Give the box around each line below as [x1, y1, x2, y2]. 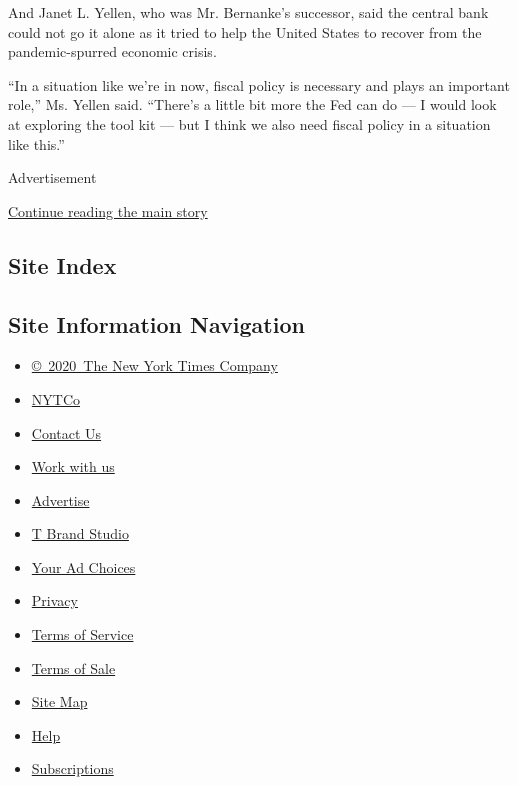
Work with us [31, 456, 115, 477]
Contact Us [31, 422, 102, 443]
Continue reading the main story [8, 200, 208, 221]
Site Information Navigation [8, 308, 305, 339]
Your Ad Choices [31, 556, 136, 577]
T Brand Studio [31, 523, 129, 544]
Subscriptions [31, 758, 114, 779]
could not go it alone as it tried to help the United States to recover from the [8, 21, 482, 42]
